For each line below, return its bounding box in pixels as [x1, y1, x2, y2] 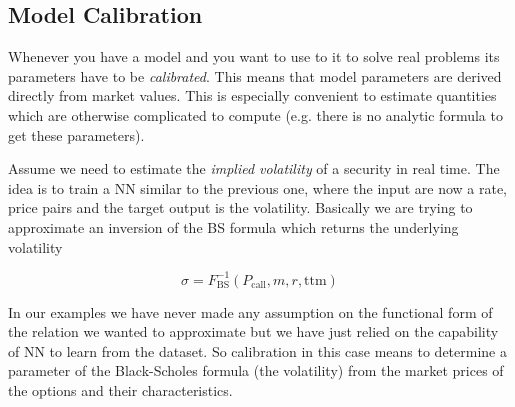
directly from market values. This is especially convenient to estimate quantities [8, 85, 497, 106]
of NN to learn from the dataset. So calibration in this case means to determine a [8, 340, 507, 361]
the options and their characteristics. [8, 380, 233, 401]
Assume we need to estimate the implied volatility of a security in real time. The [8, 158, 500, 179]
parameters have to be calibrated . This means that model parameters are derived [8, 65, 502, 86]
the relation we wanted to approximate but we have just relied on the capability [8, 321, 499, 342]
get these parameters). [8, 124, 145, 145]
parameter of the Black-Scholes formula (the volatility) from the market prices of [8, 360, 504, 381]
